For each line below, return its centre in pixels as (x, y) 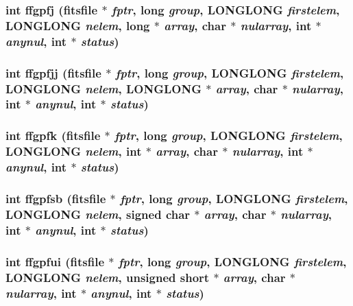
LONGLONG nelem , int (74, 151)
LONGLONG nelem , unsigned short (108, 277)
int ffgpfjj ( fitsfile (53, 72)
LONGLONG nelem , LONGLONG (104, 88)
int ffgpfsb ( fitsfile (56, 198)
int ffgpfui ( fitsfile (55, 261)
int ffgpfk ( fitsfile (53, 136)
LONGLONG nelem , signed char (98, 214)
